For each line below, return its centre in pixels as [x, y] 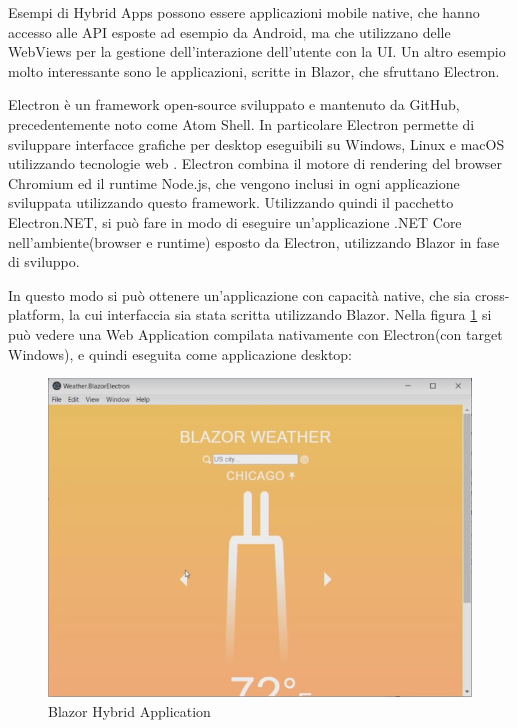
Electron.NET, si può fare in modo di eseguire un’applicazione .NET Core [235, 221]
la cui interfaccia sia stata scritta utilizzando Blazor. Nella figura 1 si [280, 314]
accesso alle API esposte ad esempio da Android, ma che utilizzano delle [229, 31]
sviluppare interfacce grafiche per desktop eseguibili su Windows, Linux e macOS [256, 143]
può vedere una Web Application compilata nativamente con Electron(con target [255, 333]
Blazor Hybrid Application [129, 710]
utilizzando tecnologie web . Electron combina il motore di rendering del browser [255, 163]
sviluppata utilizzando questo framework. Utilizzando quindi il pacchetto [231, 202]
